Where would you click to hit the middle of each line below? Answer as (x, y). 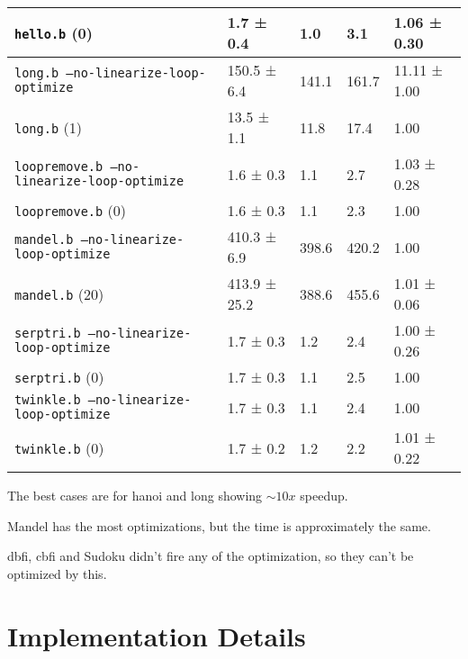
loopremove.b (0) (70, 210)
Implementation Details (157, 635)
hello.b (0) (54, 32)
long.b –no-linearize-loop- (110, 73)
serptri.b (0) (59, 377)
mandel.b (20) (59, 293)
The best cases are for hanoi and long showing (135, 495)
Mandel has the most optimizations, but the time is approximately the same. (219, 525)
